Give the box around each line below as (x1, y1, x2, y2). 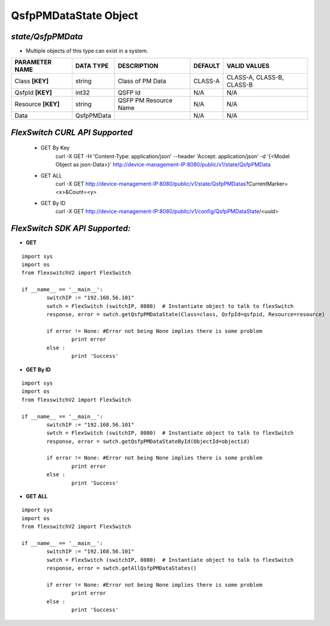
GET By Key (40, 144, 70, 152)
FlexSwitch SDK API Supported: (11, 224, 131, 234)
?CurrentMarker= (245, 180, 288, 187)
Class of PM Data (118, 77, 166, 86)
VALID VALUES (226, 62, 270, 70)
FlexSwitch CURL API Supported (11, 127, 133, 137)
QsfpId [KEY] (14, 89, 52, 97)
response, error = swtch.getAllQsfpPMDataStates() (46, 565, 197, 572)
